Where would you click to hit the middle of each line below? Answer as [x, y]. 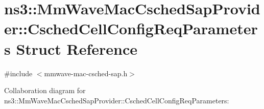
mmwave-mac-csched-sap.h [86, 73]
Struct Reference [77, 48]
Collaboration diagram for [45, 90]
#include [18, 73]
